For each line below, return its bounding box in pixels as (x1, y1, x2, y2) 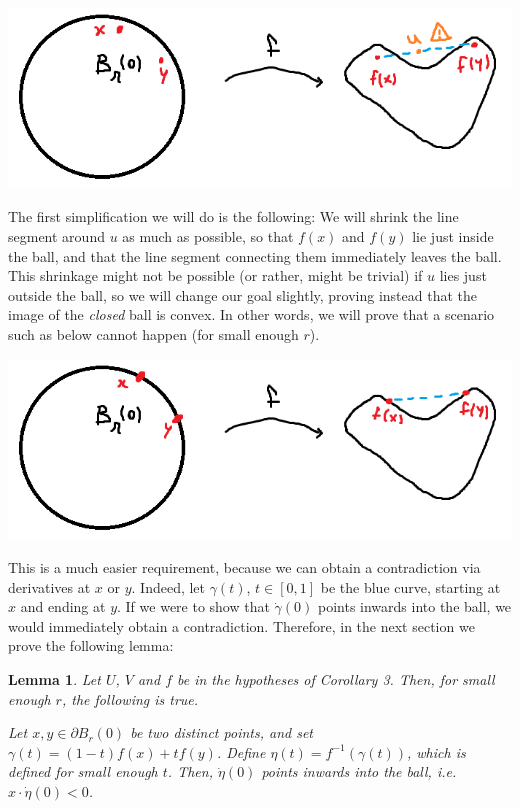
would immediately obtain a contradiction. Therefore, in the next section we (8, 615, 475, 636)
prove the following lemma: (8, 635, 174, 656)
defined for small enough (8, 761, 158, 782)
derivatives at (8, 576, 91, 597)
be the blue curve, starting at (320, 576, 501, 597)
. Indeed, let (131, 576, 206, 597)
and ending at (20, 596, 106, 617)
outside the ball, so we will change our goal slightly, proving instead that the (8, 284, 478, 305)
